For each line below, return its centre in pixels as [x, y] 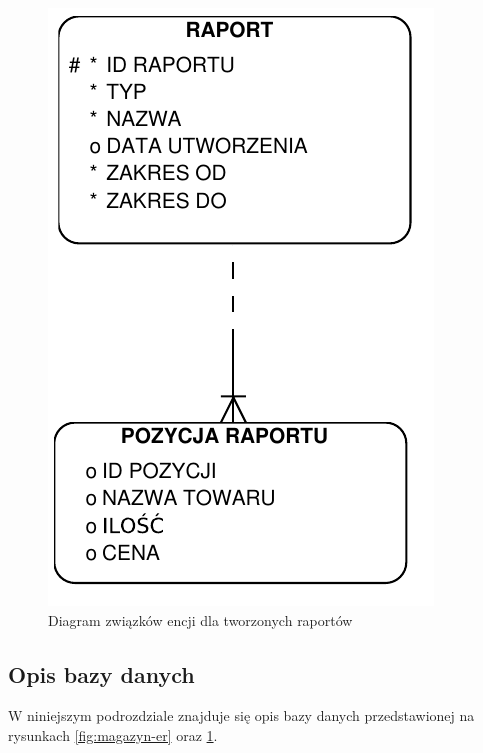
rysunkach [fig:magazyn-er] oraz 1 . [113, 734]
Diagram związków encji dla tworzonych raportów [200, 619]
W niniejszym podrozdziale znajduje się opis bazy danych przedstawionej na [241, 715]
